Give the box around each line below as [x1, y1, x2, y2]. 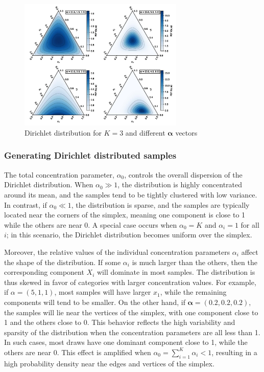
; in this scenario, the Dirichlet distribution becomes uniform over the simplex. [6, 229, 252, 240]
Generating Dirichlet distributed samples [4, 149, 177, 162]
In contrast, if [4, 199, 47, 210]
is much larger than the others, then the [132, 256, 257, 267]
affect [241, 246, 258, 257]
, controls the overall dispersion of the [124, 169, 243, 180]
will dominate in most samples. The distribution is [97, 267, 255, 277]
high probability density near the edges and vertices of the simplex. [4, 358, 214, 368]
